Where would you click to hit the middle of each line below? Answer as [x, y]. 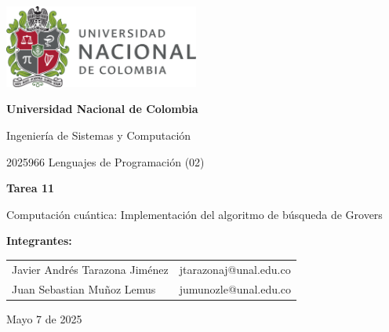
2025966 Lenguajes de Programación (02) [105, 161]
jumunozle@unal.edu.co [235, 288]
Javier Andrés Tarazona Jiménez [90, 269]
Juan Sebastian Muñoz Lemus [84, 288]
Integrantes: [39, 241]
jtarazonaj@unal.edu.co [235, 269]
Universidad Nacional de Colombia [102, 109]
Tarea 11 [30, 188]
